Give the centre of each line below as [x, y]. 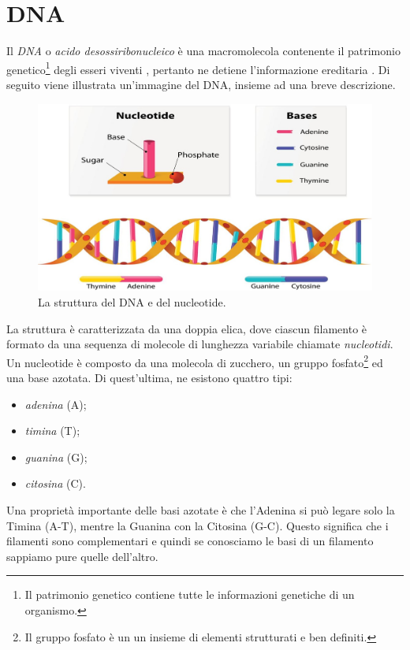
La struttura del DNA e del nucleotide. [132, 302]
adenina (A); [56, 404]
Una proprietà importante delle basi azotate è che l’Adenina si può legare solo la [201, 510]
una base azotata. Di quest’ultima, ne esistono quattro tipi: [149, 378]
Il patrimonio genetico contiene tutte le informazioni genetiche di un [190, 594]
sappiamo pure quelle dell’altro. [82, 556]
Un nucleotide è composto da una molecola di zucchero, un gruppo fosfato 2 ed [195, 361]
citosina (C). [55, 483]
